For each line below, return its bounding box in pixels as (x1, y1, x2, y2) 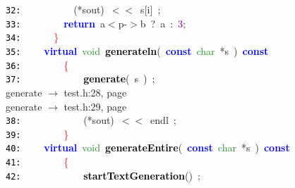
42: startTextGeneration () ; (6, 168, 200, 182)
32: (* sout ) (6, 2, 104, 16)
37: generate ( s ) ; (6, 71, 155, 86)
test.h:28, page (64, 84, 127, 99)
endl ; (150, 113, 176, 127)
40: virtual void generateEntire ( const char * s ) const (6, 140, 290, 155)
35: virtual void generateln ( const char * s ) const (6, 43, 269, 58)
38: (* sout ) (6, 113, 114, 127)
